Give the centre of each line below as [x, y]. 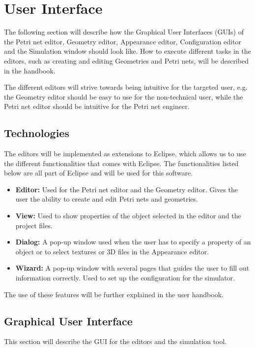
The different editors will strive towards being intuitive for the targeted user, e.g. [126, 87]
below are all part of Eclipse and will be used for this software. [99, 173]
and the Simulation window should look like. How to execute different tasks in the [127, 51]
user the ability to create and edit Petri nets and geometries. [107, 199]
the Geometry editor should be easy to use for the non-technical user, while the [124, 96]
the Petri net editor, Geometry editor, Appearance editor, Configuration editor [123, 41]
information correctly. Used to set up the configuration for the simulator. [125, 278]
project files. [34, 225]
